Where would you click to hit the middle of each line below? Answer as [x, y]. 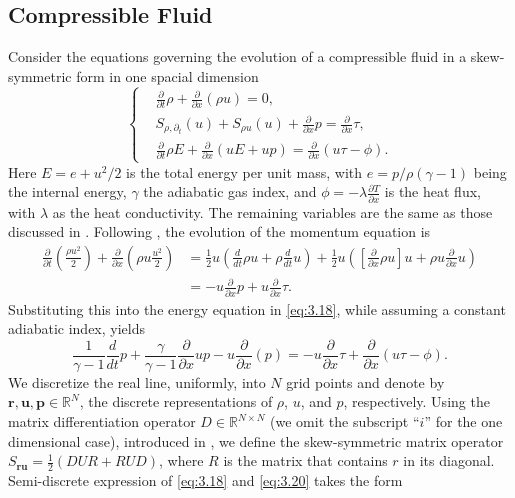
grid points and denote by [365, 381]
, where [181, 460]
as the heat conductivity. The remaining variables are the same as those [272, 211]
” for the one [463, 421]
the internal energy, [67, 191]
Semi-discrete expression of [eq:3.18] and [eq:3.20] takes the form [205, 480]
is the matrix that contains [305, 460]
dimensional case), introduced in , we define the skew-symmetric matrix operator [256, 440]
